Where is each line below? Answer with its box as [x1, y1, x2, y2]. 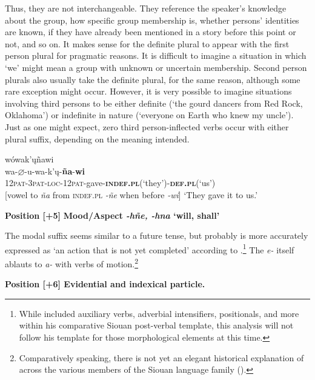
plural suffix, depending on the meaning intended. [5, 132, 190, 145]
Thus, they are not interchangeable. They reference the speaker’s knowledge [5, 2, 287, 14]
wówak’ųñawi [5, 153, 54, 165]
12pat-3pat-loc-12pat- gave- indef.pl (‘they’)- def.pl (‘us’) [5, 176, 216, 189]
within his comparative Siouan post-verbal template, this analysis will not [19, 319, 294, 332]
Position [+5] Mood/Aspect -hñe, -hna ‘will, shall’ [5, 208, 220, 221]
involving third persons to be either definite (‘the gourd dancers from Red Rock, [5, 96, 303, 109]
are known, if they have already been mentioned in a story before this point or [5, 25, 296, 38]
